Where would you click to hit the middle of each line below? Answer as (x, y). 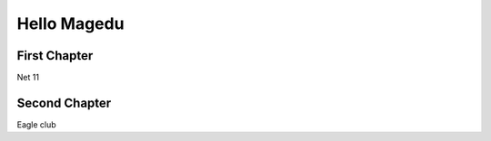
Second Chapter (64, 103)
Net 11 (28, 78)
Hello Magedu (70, 23)
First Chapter (55, 56)
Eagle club (36, 124)
